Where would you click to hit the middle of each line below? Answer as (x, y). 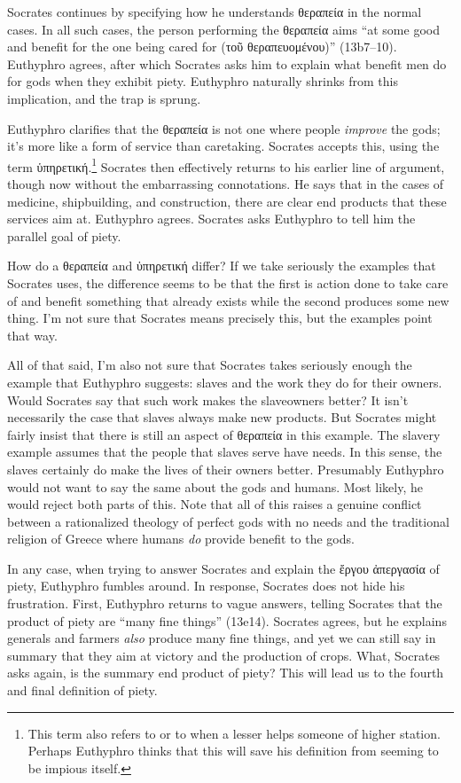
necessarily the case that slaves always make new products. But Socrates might (222, 417)
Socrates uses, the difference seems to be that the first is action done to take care (228, 282)
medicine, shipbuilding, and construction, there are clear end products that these (227, 201)
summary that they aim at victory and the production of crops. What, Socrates (224, 655)
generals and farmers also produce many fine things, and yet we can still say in (222, 638)
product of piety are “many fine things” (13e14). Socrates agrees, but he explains (227, 620)
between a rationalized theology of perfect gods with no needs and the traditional (228, 521)
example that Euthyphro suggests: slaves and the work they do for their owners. (225, 382)
